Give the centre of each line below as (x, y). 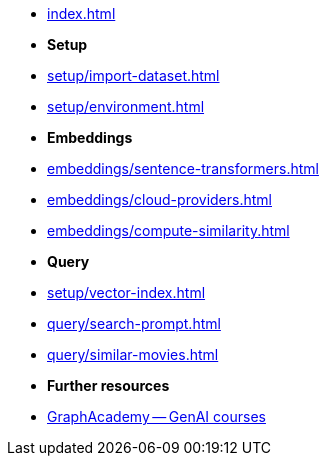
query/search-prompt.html (134, 323)
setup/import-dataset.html (133, 75)
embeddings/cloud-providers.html (159, 199)
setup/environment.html (126, 106)
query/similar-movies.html (133, 354)
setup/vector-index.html (126, 292)
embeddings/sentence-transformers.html (183, 168)
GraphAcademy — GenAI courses (156, 416)
